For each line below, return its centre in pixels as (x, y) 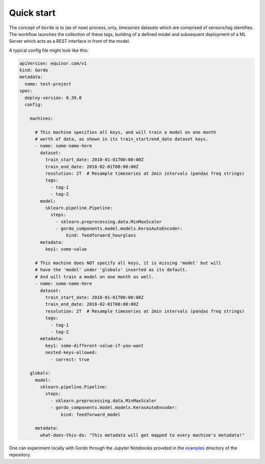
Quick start (32, 13)
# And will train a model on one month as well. (94, 277)
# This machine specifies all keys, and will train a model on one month (126, 132)
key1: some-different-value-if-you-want (94, 345)
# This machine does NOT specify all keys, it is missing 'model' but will (128, 263)
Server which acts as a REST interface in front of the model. (69, 41)
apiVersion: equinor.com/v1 (53, 63)
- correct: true (70, 359)
